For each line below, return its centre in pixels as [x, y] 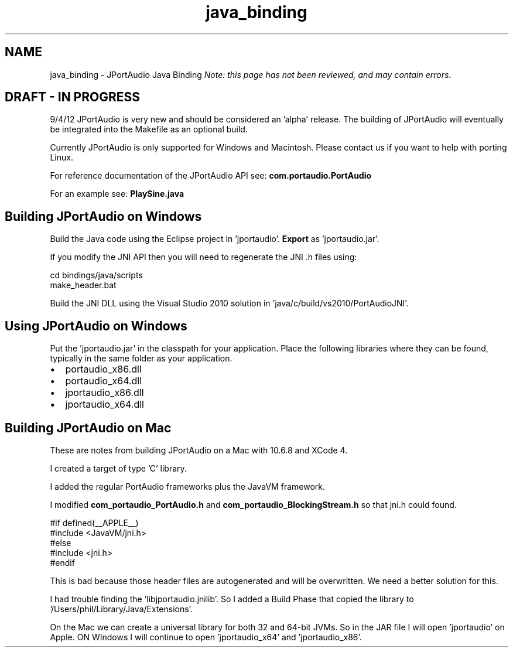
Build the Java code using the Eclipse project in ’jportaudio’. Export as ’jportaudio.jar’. [215, 239]
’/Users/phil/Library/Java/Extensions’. [121, 609]
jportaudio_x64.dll [105, 404]
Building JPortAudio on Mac [88, 428]
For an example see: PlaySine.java [117, 194]
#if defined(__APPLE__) [94, 523]
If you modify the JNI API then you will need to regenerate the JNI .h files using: [204, 257]
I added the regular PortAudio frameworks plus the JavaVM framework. [188, 486]
